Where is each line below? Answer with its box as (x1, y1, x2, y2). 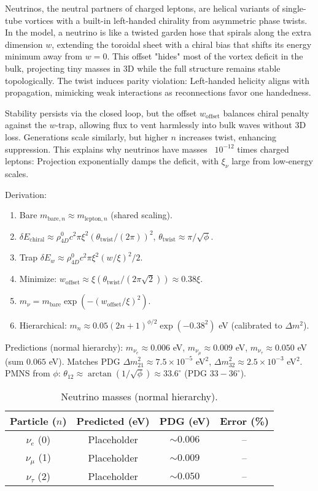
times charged (237, 142, 289, 155)
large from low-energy (231, 154, 313, 167)
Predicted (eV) (76, 414, 150, 428)
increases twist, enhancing (179, 130, 277, 143)
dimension (5, 37, 43, 50)
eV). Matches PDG (48, 354, 120, 367)
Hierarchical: (19, 318, 67, 331)
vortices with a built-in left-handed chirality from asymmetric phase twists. (25, 13, 308, 26)
